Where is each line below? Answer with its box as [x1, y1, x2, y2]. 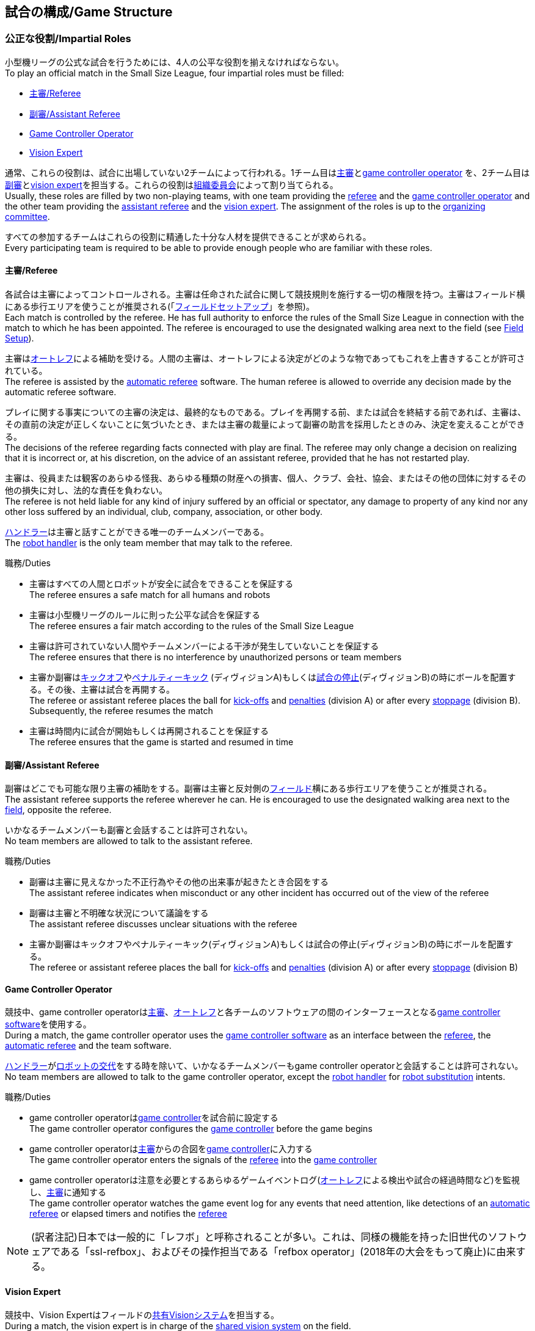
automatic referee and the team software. [5, 1040, 172, 1051]
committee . [5, 211, 50, 222]
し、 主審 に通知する [29, 1187, 106, 1198]
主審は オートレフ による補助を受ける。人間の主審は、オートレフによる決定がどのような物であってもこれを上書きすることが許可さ [5, 353, 525, 364]
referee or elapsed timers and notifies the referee [29, 1208, 227, 1219]
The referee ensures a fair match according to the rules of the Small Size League [29, 621, 354, 632]
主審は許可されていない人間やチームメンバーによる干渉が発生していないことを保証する [29, 641, 379, 652]
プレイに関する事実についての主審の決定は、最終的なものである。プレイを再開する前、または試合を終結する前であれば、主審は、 [5, 407, 526, 418]
